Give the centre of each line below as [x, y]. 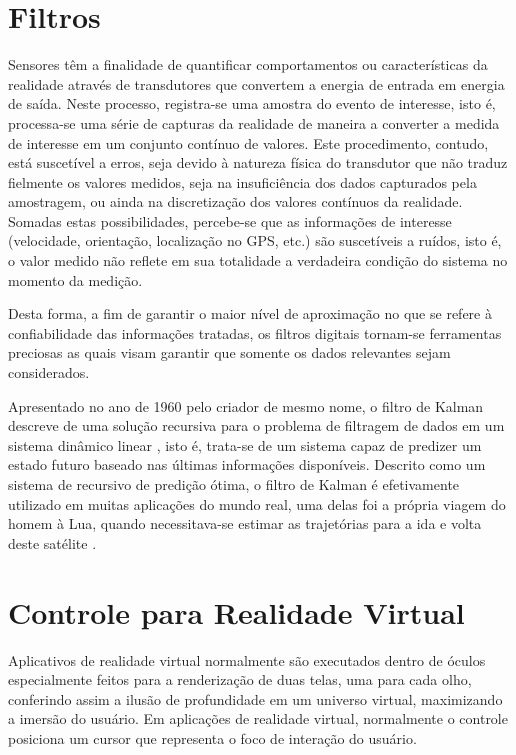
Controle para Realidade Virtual [236, 611]
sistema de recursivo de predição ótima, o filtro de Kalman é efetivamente [234, 484]
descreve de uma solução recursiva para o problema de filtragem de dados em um [256, 425]
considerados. [49, 372]
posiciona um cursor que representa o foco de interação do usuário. [212, 737]
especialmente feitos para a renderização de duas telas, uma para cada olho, [240, 679]
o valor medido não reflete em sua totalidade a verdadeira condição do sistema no [258, 260]
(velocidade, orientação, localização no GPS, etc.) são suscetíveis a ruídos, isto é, [255, 240]
